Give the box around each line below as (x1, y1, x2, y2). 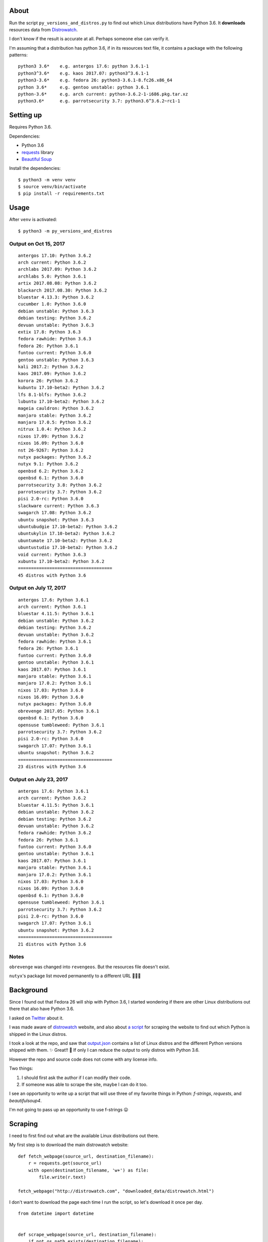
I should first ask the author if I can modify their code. (21, 1075, 132, 1081)
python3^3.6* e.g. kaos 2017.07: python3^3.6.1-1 (18, 70, 149, 76)
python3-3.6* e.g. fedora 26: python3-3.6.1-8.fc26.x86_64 (18, 78, 173, 83)
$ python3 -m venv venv (18, 177, 76, 182)
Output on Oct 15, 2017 (9, 240, 65, 247)
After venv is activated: (9, 217, 57, 223)
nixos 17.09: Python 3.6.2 (18, 433, 84, 439)
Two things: (9, 1066, 33, 1072)
